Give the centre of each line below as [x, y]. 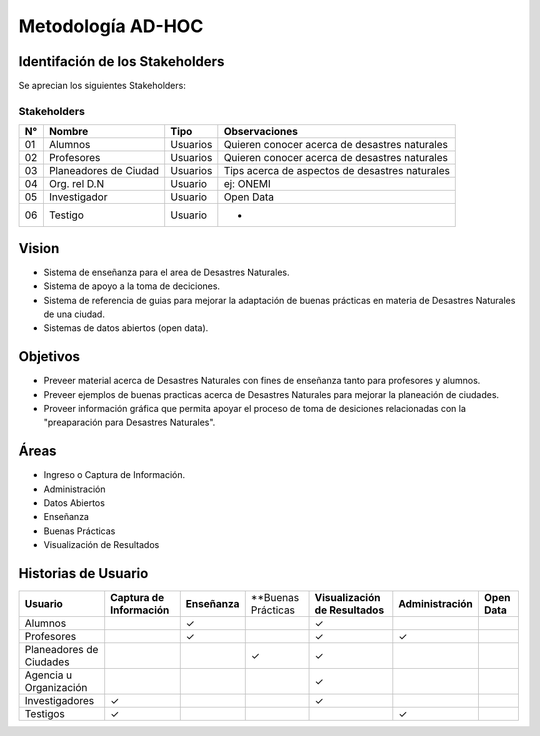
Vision [39, 248]
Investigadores [59, 701]
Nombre [68, 132]
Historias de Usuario [83, 573]
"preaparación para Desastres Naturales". [129, 422]
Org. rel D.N [76, 184]
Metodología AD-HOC [111, 26]
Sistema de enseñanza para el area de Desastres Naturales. [166, 272]
